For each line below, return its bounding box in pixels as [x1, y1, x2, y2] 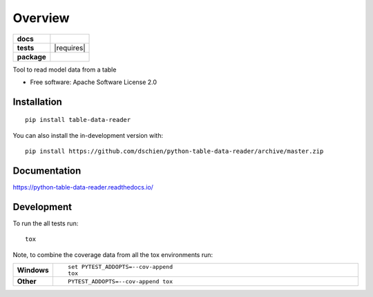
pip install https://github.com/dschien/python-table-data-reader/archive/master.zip [25, 147, 324, 155]
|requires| [54, 43, 86, 52]
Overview [12, 10, 70, 25]
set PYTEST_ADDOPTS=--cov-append [68, 263, 173, 271]
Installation [12, 96, 62, 107]
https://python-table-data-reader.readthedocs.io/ [12, 183, 153, 192]
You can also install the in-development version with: [12, 131, 164, 139]
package [17, 52, 46, 61]
